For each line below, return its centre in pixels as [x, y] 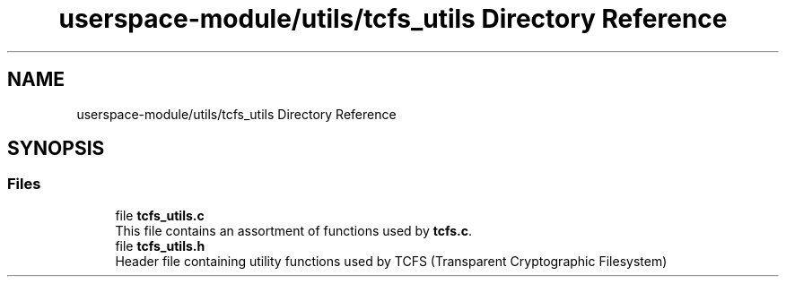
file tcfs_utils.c [160, 215]
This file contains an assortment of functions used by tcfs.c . [294, 230]
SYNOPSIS [56, 149]
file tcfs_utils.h [160, 245]
